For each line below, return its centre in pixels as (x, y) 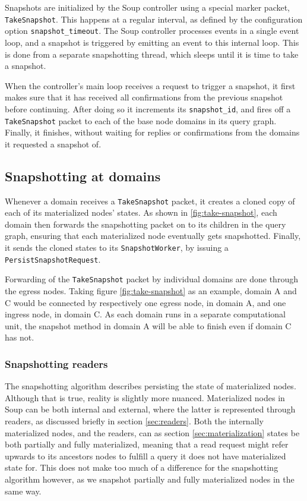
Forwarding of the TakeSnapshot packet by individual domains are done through (151, 279)
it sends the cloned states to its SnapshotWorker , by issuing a (117, 248)
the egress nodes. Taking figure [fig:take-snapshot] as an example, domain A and (151, 290)
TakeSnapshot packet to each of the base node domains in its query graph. (141, 120)
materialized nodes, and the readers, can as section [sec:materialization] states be (152, 432)
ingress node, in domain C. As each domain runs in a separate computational (145, 314)
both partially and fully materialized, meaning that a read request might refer (147, 444)
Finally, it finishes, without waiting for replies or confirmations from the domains (152, 132)
